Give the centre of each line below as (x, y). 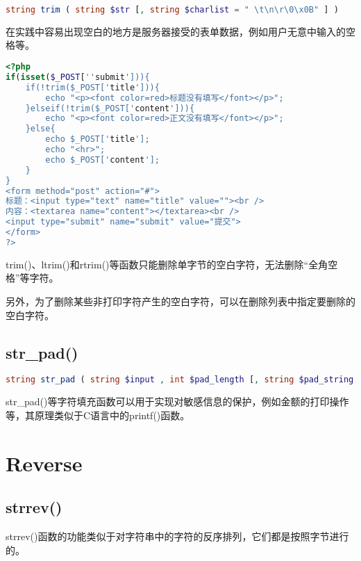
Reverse (44, 463)
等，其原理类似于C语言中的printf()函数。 (98, 415)
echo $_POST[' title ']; (98, 139)
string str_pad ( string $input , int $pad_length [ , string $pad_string (180, 380)
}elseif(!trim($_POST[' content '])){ (110, 108)
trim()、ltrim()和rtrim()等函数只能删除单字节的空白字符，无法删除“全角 (167, 264)
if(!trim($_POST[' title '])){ (92, 87)
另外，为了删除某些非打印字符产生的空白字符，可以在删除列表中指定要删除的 (180, 301)
